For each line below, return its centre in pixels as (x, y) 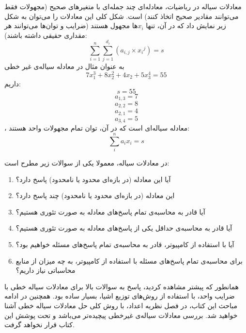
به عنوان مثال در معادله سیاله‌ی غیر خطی (64, 66)
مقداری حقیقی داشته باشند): (46, 35)
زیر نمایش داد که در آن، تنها (186, 25)
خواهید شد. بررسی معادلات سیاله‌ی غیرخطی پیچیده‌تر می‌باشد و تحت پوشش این (121, 315)
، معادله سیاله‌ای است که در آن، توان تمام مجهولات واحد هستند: (97, 128)
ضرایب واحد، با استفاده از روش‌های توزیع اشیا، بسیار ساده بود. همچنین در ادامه (120, 296)
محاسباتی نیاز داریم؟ (46, 270)
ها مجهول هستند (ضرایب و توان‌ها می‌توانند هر (71, 25)
